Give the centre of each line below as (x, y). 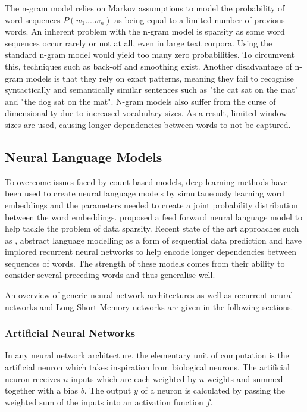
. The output (108, 390)
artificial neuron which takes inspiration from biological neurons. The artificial (147, 367)
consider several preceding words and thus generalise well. (110, 275)
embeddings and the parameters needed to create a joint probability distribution (151, 205)
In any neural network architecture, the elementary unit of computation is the (147, 355)
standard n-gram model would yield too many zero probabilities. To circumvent (150, 54)
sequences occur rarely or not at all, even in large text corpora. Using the (139, 43)
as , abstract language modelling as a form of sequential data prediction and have (153, 240)
